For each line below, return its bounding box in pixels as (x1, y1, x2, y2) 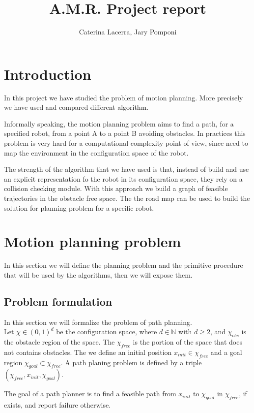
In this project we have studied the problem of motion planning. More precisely (4, 92, 243, 102)
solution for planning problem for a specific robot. (4, 202, 154, 213)
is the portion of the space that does (133, 337, 242, 347)
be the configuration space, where (56, 326, 157, 337)
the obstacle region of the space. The (4, 337, 115, 347)
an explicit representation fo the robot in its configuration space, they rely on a (4, 173, 243, 184)
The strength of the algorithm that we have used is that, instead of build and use (4, 164, 249, 174)
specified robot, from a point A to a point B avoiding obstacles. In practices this (4, 128, 246, 138)
